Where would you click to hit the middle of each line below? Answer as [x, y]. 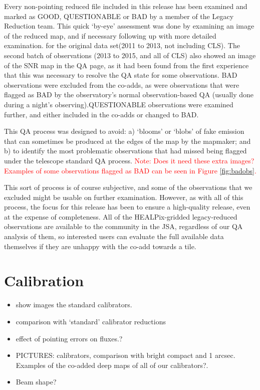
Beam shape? [36, 382]
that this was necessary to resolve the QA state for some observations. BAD [121, 75]
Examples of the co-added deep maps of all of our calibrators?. [112, 365]
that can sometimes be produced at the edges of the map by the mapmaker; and [127, 141]
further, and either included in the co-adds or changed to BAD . [101, 114]
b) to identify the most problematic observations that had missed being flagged [125, 151]
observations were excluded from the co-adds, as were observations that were [122, 84]
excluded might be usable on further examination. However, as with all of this [124, 197]
